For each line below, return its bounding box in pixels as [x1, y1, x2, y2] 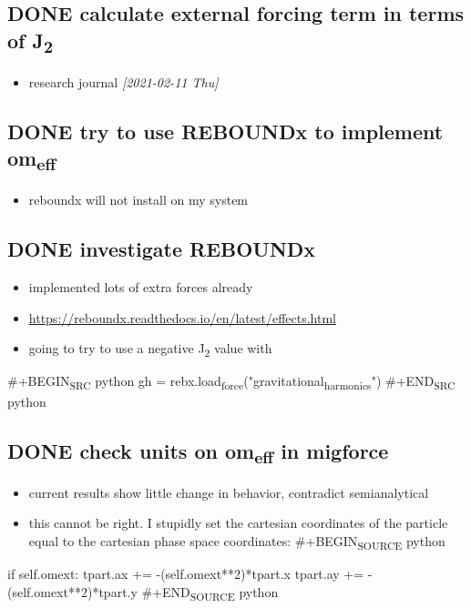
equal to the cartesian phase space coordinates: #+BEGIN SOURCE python [28, 531, 445, 552]
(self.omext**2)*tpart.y [7, 582, 138, 601]
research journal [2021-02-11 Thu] [28, 72, 219, 91]
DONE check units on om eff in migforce [7, 436, 389, 468]
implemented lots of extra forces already [28, 278, 253, 297]
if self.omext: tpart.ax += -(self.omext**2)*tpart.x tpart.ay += [7, 564, 364, 583]
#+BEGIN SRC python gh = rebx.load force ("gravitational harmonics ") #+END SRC [7, 371, 456, 393]
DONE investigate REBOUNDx [7, 235, 316, 263]
